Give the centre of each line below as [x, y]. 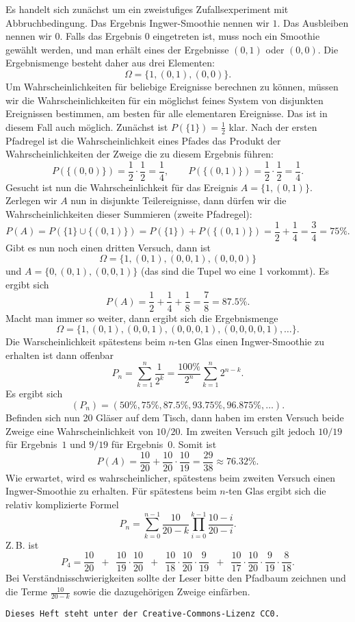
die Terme [27, 592]
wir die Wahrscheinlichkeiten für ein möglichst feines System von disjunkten [165, 100]
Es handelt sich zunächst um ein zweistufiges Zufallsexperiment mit [147, 9]
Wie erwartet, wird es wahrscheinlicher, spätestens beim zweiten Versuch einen [171, 477]
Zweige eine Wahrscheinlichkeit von [79, 431]
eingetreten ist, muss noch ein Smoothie [236, 36]
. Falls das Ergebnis [101, 36]
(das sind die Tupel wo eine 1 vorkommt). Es [235, 271]
